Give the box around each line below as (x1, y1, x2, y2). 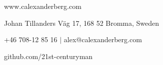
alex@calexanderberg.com (63, 34, 142, 45)
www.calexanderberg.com (4, 1, 81, 11)
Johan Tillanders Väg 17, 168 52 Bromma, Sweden (4, 17, 159, 28)
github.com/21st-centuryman (4, 51, 93, 61)
